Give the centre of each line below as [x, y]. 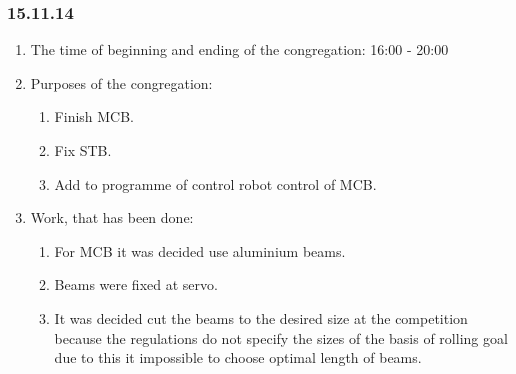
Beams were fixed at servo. [136, 284]
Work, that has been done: [112, 217]
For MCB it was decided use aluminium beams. [200, 250]
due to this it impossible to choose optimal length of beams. [238, 357]
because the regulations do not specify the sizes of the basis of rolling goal [281, 337]
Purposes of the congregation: [121, 82]
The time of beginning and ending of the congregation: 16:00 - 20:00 [239, 49]
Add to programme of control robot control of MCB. [215, 183]
